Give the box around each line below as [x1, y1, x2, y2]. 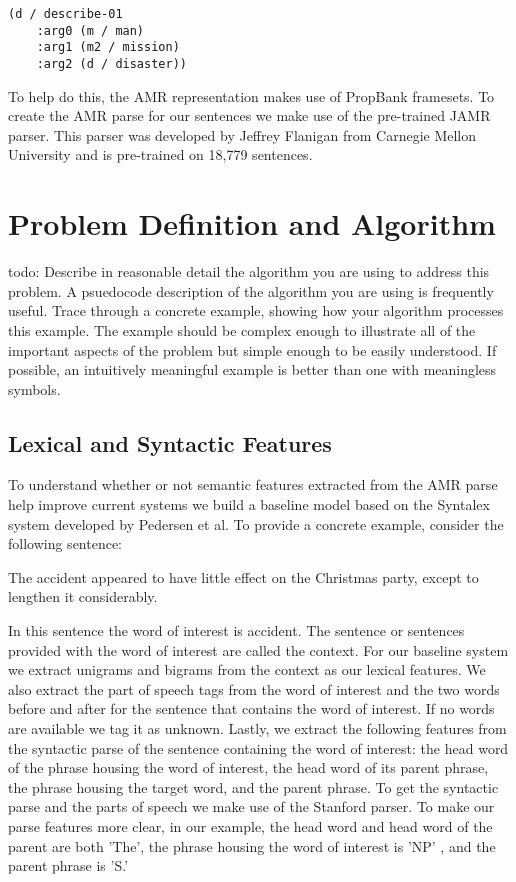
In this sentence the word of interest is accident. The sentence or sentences [8, 620, 465, 641]
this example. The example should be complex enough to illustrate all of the [8, 319, 476, 340]
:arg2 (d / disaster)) [36, 56, 187, 71]
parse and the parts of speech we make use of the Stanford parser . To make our [8, 796, 495, 817]
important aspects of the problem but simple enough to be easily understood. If [8, 339, 497, 360]
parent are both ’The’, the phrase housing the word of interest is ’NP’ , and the [8, 835, 496, 856]
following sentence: [8, 533, 123, 554]
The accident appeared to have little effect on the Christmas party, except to [8, 566, 479, 587]
